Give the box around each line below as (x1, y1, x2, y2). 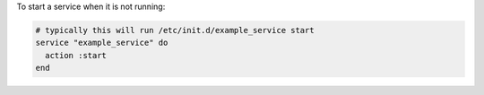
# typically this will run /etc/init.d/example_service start (35, 25, 315, 35)
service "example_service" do (35, 38, 169, 48)
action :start (45, 50, 108, 60)
